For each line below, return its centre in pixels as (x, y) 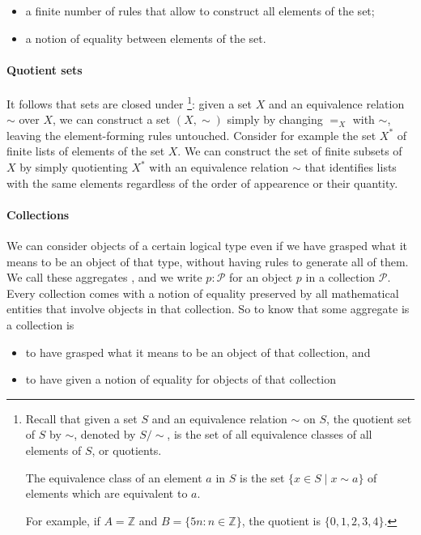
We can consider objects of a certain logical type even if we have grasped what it (207, 245)
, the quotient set (369, 418)
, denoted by (105, 434)
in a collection (340, 277)
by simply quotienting (74, 167)
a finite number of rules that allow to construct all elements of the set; (200, 11)
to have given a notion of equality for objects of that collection (181, 379)
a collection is (40, 324)
